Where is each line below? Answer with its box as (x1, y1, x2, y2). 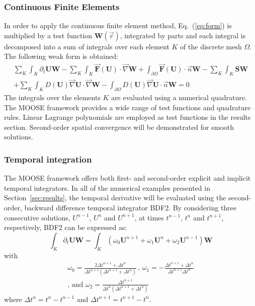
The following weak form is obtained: (4, 51, 118, 61)
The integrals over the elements (4, 92, 101, 103)
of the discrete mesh (180, 41, 242, 51)
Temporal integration (4, 152, 92, 165)
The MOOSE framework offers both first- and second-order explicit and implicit (4, 173, 251, 183)
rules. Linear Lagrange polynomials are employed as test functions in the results (4, 112, 251, 122)
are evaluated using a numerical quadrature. (111, 92, 247, 103)
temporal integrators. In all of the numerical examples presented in (4, 182, 210, 193)
